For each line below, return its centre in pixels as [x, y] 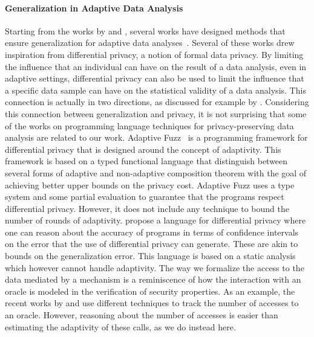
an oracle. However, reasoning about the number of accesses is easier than [142, 315]
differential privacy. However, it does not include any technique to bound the [147, 208]
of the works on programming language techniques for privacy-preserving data [149, 125]
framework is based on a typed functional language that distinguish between [146, 161]
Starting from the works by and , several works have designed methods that [145, 30]
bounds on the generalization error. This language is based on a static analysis [150, 256]
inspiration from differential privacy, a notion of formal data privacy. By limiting [154, 54]
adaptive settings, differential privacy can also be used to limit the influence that [155, 78]
